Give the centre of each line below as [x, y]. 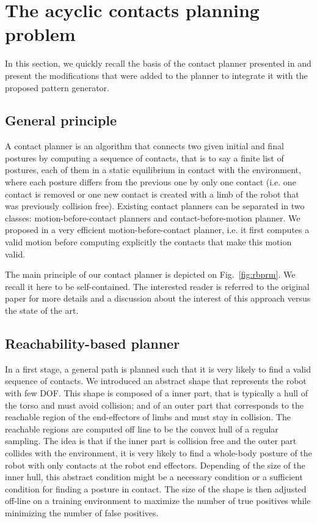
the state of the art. [42, 310]
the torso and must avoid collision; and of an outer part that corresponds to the [155, 405]
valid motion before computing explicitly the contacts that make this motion [148, 242]
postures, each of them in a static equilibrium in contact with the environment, [153, 170]
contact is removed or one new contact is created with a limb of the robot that [152, 194]
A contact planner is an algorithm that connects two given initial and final [144, 146]
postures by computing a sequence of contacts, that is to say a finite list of [144, 158]
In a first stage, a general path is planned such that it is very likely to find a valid [158, 369]
